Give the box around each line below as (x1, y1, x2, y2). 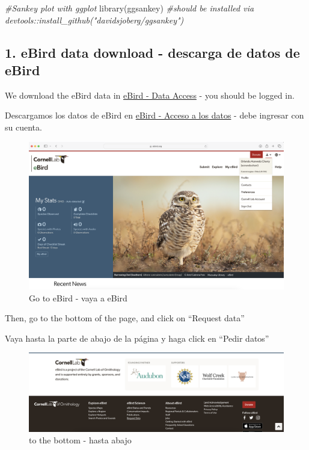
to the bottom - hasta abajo (29, 434, 132, 446)
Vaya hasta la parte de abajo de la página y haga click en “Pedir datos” (5, 331, 269, 344)
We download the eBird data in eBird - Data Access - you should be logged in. (5, 88, 295, 101)
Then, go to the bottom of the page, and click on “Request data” (5, 312, 245, 324)
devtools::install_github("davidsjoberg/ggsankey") (5, 13, 184, 26)
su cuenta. (5, 120, 42, 133)
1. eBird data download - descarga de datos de (5, 43, 300, 61)
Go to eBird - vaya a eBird (29, 291, 127, 304)
